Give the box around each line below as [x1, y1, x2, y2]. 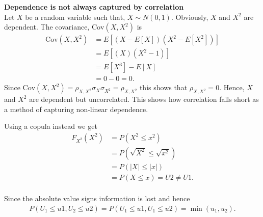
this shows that [139, 82, 188, 93]
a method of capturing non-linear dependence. [4, 103, 148, 114]
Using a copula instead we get [4, 121, 97, 131]
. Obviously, [171, 11, 208, 22]
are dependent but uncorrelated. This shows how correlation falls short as [29, 94, 259, 104]
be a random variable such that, [25, 11, 125, 22]
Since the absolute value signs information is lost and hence [4, 193, 190, 204]
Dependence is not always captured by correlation [4, 2, 184, 12]
